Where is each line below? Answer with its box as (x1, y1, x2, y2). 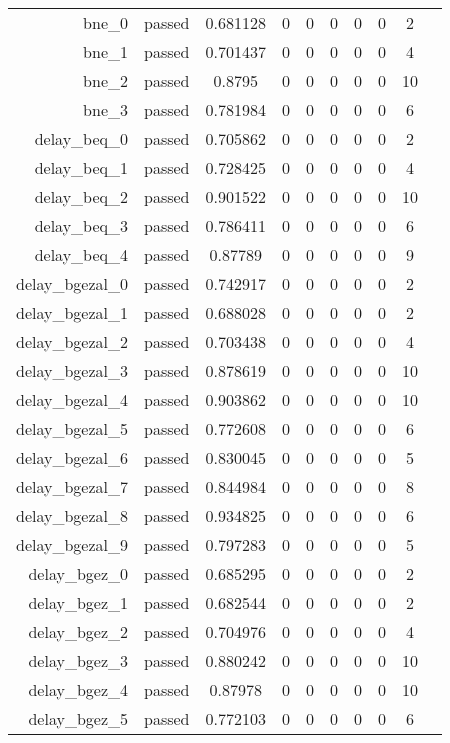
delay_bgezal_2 (16, 330, 129, 353)
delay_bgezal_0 (16, 272, 129, 295)
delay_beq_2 (34, 185, 129, 208)
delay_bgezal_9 (16, 533, 129, 556)
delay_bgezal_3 (16, 359, 129, 382)
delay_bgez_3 (28, 649, 129, 672)
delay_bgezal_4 (16, 388, 129, 411)
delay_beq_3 (34, 214, 129, 237)
